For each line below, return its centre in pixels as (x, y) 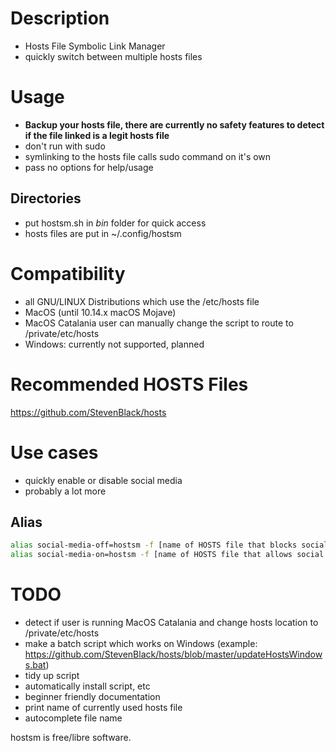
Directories (46, 198)
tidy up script (52, 675)
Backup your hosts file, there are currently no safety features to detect (174, 124)
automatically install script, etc (87, 686)
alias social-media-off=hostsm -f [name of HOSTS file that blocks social (169, 545)
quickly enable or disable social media (103, 480)
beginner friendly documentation (92, 696)
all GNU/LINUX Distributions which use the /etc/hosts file (142, 301)
